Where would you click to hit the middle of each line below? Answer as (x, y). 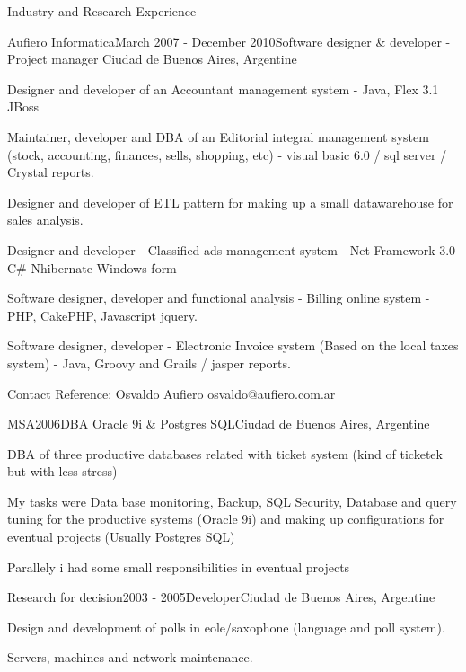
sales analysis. (45, 220)
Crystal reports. (51, 172)
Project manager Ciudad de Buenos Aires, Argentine (152, 59)
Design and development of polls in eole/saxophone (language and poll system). (226, 627)
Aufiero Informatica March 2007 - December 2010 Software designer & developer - (229, 41)
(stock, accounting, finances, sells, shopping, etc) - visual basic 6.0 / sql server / (227, 154)
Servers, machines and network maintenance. (130, 657)
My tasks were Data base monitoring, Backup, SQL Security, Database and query (232, 501)
